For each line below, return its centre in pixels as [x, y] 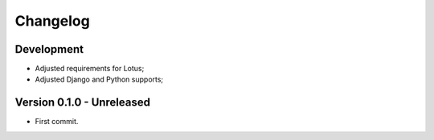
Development [49, 49]
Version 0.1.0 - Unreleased [82, 103]
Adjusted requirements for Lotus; [90, 69]
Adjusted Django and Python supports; [99, 79]
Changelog [52, 21]
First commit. [57, 122]
